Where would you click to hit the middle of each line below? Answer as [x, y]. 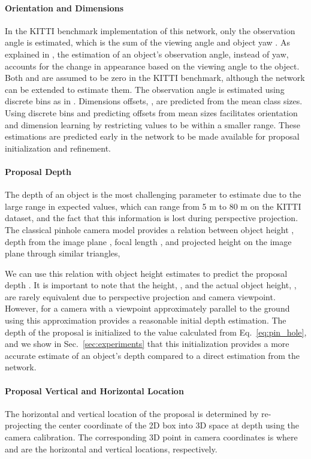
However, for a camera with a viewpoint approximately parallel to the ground [147, 308]
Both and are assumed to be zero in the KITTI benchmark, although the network [155, 78]
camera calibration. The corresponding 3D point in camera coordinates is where [151, 437]
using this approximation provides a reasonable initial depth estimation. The [146, 320]
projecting [23, 425]
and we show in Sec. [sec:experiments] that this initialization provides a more [147, 344]
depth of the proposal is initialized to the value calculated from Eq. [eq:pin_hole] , [156, 332]
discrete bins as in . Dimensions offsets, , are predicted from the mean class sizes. [154, 101]
